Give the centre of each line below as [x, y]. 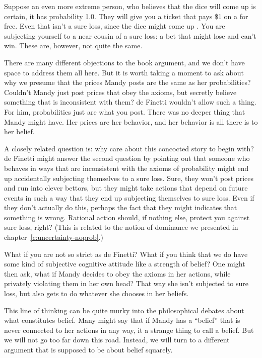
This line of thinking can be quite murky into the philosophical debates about [124, 310]
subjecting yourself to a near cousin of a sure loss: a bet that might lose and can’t [130, 35]
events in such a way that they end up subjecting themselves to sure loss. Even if [129, 197]
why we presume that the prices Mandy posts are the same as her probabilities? [127, 82]
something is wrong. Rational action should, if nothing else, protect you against [127, 217]
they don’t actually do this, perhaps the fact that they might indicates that [121, 207]
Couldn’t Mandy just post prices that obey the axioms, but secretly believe [120, 92]
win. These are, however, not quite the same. [73, 46]
